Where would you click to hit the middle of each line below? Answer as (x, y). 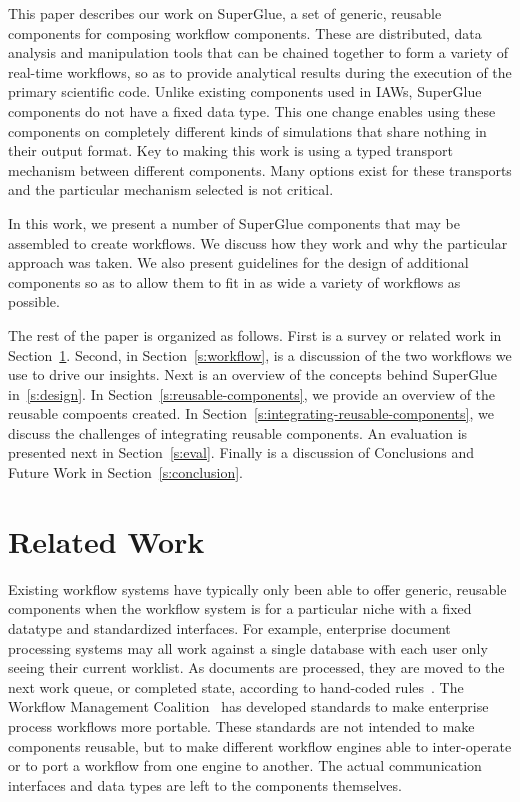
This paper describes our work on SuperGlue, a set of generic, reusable (225, 13)
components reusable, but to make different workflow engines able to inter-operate (260, 745)
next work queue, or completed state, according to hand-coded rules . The (236, 686)
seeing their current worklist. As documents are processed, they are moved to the (256, 667)
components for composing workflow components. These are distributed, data (245, 32)
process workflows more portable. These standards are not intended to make (241, 725)
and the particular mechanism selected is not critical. (171, 189)
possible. (34, 301)
